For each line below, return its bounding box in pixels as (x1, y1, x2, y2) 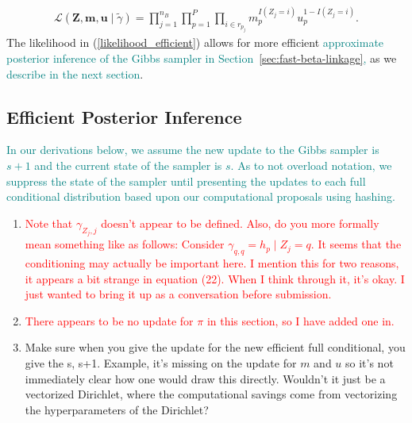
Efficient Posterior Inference (6, 104, 242, 129)
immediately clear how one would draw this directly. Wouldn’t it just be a (25, 370, 386, 386)
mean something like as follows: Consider (25, 236, 225, 252)
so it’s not (345, 354, 394, 371)
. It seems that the (310, 236, 402, 252)
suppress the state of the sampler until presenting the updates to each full (6, 172, 366, 189)
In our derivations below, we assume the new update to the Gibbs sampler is (6, 141, 379, 158)
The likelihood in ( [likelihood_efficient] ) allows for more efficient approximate (6, 34, 384, 51)
